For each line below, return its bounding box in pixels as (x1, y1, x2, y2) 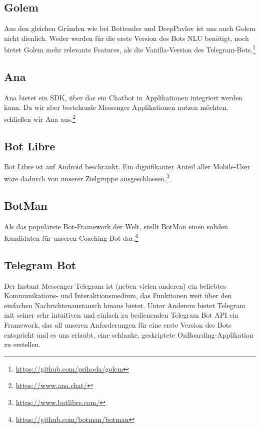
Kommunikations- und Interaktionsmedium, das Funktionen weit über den (4, 290, 232, 301)
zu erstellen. (4, 339, 41, 350)
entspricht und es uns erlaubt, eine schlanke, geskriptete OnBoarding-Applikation (4, 329, 253, 340)
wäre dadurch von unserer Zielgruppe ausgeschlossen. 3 (4, 172, 169, 183)
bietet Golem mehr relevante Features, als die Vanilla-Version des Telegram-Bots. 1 (4, 43, 256, 55)
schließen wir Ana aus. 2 (4, 112, 75, 124)
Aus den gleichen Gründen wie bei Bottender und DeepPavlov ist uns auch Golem (4, 23, 255, 33)
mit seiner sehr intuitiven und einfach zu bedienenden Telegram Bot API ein (4, 310, 238, 320)
